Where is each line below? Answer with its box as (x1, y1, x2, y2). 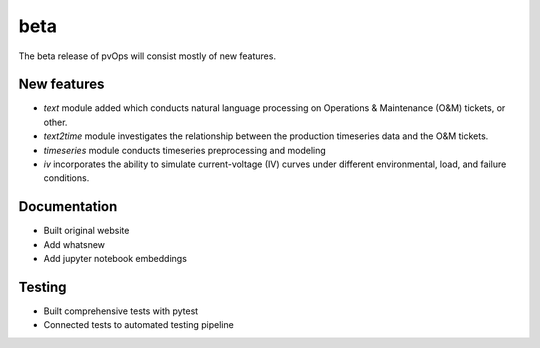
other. (43, 116, 68, 128)
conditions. (43, 172, 90, 184)
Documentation (18, 198, 118, 215)
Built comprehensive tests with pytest (43, 305, 199, 317)
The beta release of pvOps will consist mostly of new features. (18, 50, 277, 62)
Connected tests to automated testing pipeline (43, 319, 234, 331)
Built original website (43, 225, 130, 237)
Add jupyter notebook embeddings (43, 253, 187, 265)
